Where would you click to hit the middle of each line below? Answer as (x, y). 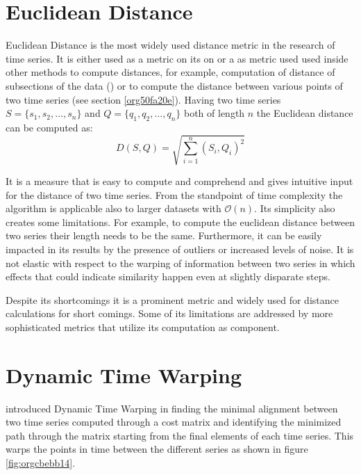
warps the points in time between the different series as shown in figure (157, 449)
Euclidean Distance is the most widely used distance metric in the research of (170, 45)
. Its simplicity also (295, 208)
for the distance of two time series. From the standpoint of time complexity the (174, 194)
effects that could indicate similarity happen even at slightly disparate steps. (168, 276)
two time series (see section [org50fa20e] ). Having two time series (143, 99)
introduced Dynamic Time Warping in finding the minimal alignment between (172, 408)
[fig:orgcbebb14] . (41, 463)
